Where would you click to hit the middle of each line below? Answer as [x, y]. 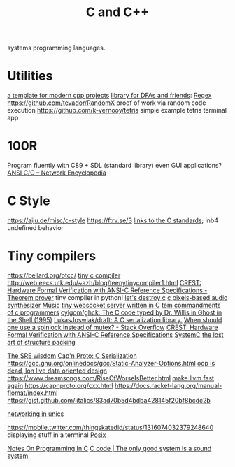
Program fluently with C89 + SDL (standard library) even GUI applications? [115, 166]
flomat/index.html [33, 393]
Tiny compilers [52, 256]
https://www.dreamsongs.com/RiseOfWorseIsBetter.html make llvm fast [111, 378]
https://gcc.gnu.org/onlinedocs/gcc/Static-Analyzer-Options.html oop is [111, 363]
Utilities [30, 76]
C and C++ [117, 12]
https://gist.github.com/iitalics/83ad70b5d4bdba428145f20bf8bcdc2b [109, 400]
